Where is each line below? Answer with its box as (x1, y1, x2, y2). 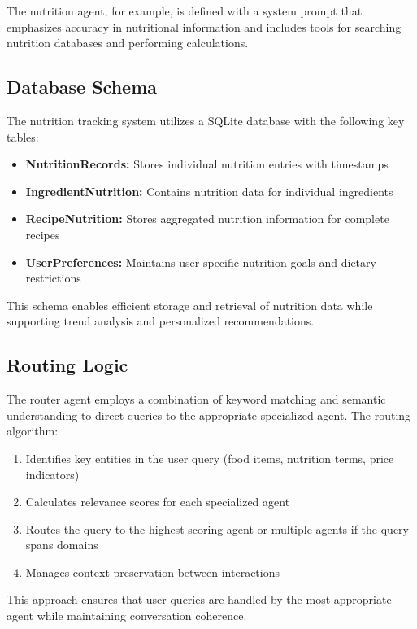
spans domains (25, 536, 98, 553)
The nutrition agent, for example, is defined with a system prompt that (7, 2, 363, 19)
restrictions (25, 269, 81, 286)
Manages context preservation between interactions (25, 563, 280, 580)
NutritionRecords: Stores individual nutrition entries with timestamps (25, 155, 389, 173)
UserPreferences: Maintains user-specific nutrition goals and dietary (25, 253, 376, 270)
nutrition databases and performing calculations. (7, 34, 249, 51)
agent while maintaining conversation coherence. (7, 607, 247, 624)
